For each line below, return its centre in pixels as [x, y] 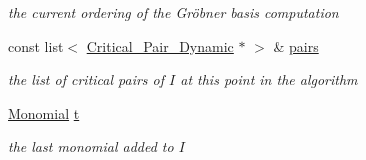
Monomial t [44, 112]
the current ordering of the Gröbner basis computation [173, 12]
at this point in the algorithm [269, 79]
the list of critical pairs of [86, 79]
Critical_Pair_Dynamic [160, 45]
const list [36, 45]
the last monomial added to [91, 146]
